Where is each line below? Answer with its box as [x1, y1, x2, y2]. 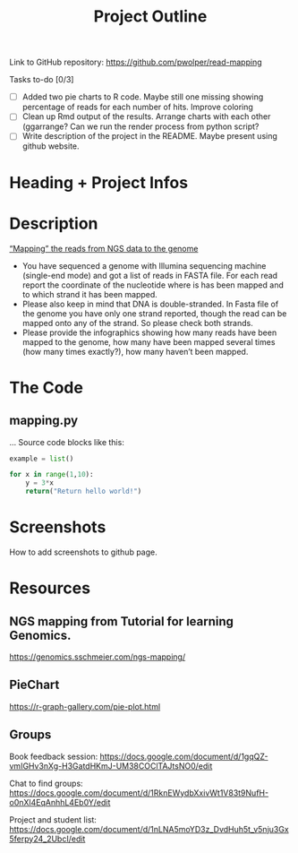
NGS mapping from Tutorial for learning [9, 614, 234, 629]
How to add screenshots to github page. [9, 547, 158, 557]
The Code [9, 377, 83, 398]
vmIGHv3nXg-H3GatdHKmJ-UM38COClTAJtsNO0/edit [9, 760, 213, 771]
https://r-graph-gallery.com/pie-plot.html [9, 701, 161, 711]
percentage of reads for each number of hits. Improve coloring [21, 101, 253, 113]
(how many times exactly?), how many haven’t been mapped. [21, 346, 249, 357]
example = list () [9, 454, 74, 463]
